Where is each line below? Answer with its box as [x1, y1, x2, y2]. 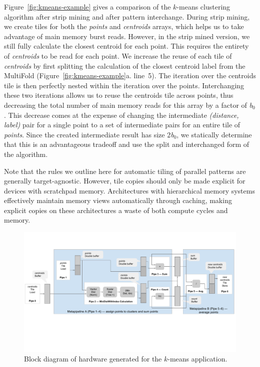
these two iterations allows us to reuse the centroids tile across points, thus [4, 90, 233, 100]
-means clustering [176, 2, 230, 12]
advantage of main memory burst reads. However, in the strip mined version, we [4, 31, 250, 41]
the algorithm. [4, 148, 48, 159]
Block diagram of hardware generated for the [24, 353, 162, 364]
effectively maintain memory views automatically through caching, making [4, 195, 232, 206]
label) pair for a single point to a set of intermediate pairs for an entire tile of [4, 119, 240, 130]
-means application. [167, 353, 227, 364]
